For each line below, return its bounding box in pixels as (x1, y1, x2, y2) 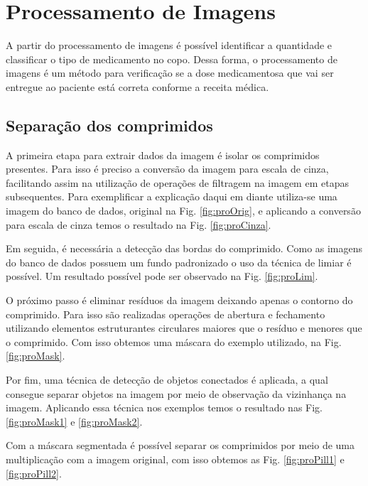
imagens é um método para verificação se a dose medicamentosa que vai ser (6, 65, 334, 80)
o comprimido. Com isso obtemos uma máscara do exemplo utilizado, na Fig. (6, 334, 342, 349)
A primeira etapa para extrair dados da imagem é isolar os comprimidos (6, 147, 320, 162)
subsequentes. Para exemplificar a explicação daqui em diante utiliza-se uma (6, 189, 337, 204)
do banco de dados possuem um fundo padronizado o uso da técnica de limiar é (6, 254, 352, 269)
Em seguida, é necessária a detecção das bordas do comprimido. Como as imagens (6, 241, 363, 256)
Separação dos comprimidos (6, 114, 213, 136)
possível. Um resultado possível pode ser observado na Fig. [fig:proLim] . (6, 269, 318, 283)
